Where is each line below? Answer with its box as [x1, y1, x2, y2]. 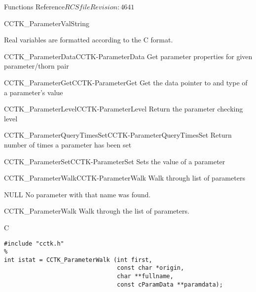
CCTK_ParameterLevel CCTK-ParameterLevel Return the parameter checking [4, 104, 243, 114]
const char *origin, [117, 264, 184, 272]
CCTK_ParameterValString [4, 18, 89, 28]
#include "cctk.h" [4, 240, 64, 247]
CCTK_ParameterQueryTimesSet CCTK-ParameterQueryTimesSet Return [4, 130, 232, 140]
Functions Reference [4, 1, 65, 11]
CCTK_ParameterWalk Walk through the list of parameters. [4, 206, 189, 216]
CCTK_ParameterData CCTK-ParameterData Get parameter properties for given [4, 51, 253, 61]
